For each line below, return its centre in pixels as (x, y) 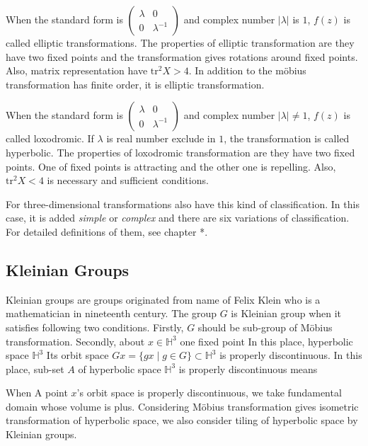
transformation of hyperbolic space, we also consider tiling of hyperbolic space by (182, 420)
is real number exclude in (161, 138)
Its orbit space (77, 355)
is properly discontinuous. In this (291, 355)
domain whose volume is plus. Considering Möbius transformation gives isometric (182, 406)
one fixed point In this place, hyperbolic (266, 341)
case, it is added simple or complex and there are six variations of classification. (178, 218)
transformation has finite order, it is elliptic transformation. (135, 84)
